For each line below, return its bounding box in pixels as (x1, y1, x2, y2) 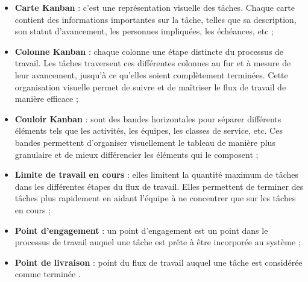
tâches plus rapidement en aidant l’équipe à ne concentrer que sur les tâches (14, 192, 296, 204)
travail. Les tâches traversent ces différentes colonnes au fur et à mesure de (14, 57, 291, 69)
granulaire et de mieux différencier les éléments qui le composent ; (14, 148, 259, 160)
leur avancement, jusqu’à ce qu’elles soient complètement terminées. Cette (14, 68, 288, 81)
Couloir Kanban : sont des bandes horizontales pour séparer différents (14, 112, 281, 125)
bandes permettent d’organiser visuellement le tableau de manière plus (14, 136, 275, 148)
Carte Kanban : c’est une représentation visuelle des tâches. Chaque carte (14, 1, 295, 13)
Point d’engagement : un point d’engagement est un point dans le (14, 224, 268, 236)
